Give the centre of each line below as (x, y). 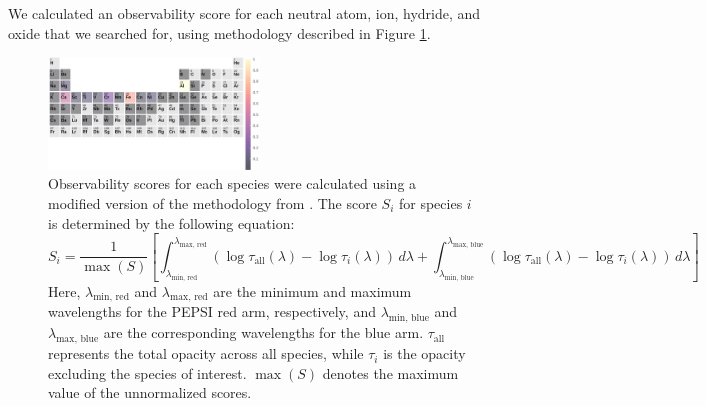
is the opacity (424, 353)
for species (430, 203)
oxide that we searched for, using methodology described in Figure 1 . (219, 32)
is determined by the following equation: (171, 222)
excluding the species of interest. (147, 372)
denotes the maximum (390, 372)
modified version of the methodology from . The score (212, 203)
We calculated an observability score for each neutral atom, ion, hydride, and (244, 13)
